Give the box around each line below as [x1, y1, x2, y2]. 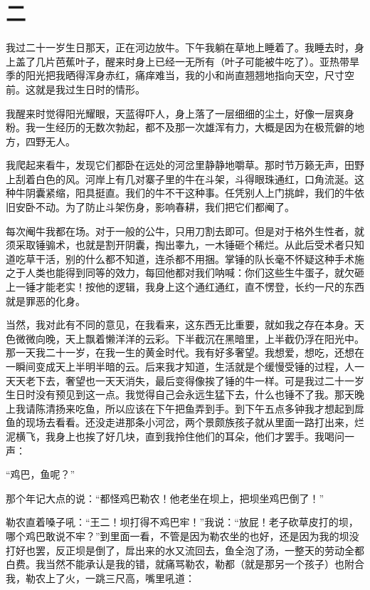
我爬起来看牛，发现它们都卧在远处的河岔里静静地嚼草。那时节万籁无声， [6, 157, 344, 172]
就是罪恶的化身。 [6, 293, 85, 308]
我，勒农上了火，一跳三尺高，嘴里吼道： [6, 570, 195, 585]
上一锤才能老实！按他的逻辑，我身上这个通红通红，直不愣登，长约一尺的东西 [6, 279, 364, 294]
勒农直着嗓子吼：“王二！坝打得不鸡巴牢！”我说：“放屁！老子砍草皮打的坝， [6, 514, 359, 529]
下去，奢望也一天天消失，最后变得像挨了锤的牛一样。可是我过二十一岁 [35, 373, 364, 388]
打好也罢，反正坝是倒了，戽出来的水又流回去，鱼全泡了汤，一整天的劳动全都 [6, 542, 364, 557]
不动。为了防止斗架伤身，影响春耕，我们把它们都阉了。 [35, 200, 295, 214]
